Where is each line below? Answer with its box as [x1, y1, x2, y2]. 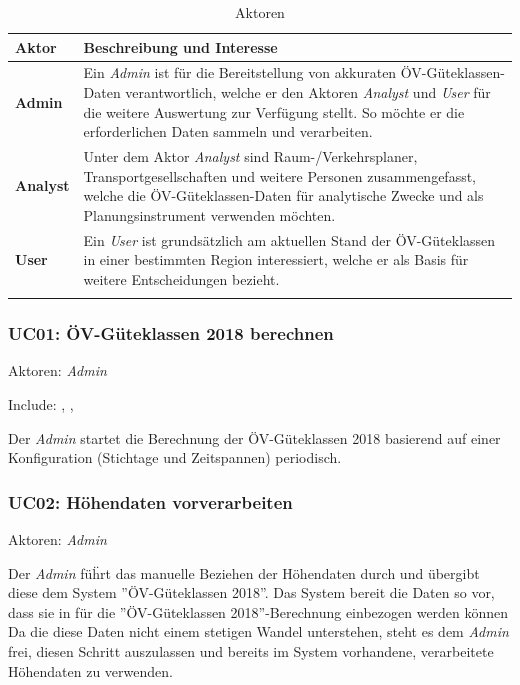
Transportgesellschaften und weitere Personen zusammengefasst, [83, 165, 477, 186]
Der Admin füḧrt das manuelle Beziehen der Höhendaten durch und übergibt [8, 562, 480, 583]
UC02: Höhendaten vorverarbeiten [8, 489, 293, 514]
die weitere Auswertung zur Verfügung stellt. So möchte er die [83, 101, 465, 122]
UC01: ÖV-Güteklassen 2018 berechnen [8, 321, 334, 346]
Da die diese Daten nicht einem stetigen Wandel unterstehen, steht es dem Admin [8, 621, 509, 642]
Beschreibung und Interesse [83, 36, 278, 57]
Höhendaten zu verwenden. [8, 660, 173, 681]
